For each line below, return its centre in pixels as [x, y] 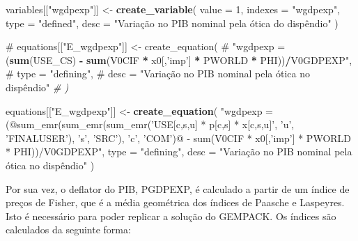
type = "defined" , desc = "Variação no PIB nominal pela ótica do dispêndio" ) [172, 23]
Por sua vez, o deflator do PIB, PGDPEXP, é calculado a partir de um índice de [178, 188]
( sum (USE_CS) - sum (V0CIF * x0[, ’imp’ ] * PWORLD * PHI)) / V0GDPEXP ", [179, 60]
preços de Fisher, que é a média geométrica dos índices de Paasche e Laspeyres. [175, 202]
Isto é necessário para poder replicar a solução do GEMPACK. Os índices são [171, 216]
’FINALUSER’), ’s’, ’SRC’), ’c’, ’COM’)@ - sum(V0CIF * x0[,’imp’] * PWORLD [179, 138]
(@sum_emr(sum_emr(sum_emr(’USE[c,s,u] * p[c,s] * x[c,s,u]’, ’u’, [150, 124]
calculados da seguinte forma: [68, 230]
